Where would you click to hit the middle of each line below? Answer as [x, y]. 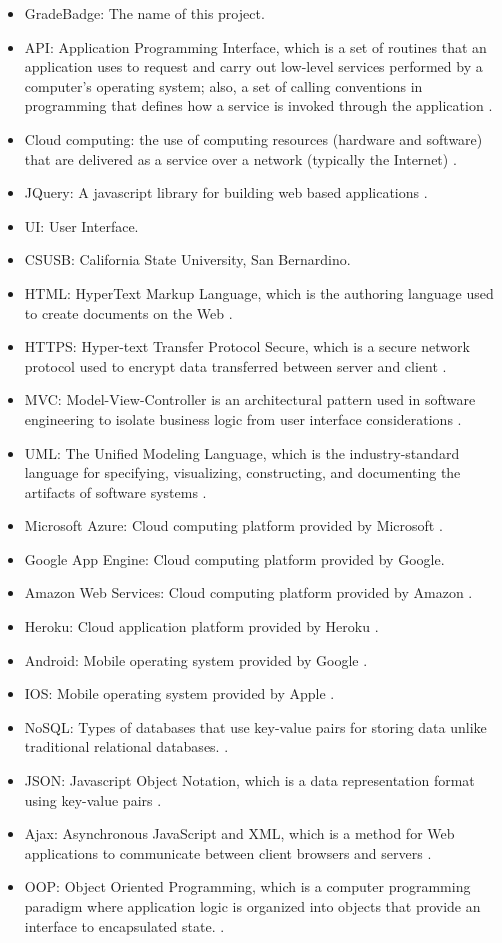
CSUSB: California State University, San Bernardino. [187, 259]
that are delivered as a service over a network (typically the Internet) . [240, 158]
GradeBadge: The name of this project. [144, 13]
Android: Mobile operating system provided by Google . [196, 659]
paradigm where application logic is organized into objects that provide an [252, 906]
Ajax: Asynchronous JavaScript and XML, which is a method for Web [239, 833]
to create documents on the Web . [128, 312]
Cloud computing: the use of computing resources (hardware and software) [253, 138]
